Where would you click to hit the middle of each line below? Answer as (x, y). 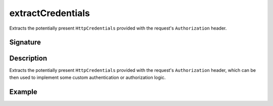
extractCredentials (50, 13)
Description (28, 59)
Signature (25, 42)
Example (23, 92)
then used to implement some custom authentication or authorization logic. (87, 77)
